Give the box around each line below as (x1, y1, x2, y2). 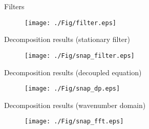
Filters (4, 1, 25, 11)
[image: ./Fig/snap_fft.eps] (25, 118, 124, 125)
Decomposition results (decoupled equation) (4, 67, 142, 77)
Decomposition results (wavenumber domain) (4, 99, 146, 110)
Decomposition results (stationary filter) (4, 34, 131, 45)
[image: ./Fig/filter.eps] (25, 19, 116, 27)
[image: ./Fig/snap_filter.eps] (25, 52, 135, 59)
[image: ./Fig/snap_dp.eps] (25, 85, 120, 93)
